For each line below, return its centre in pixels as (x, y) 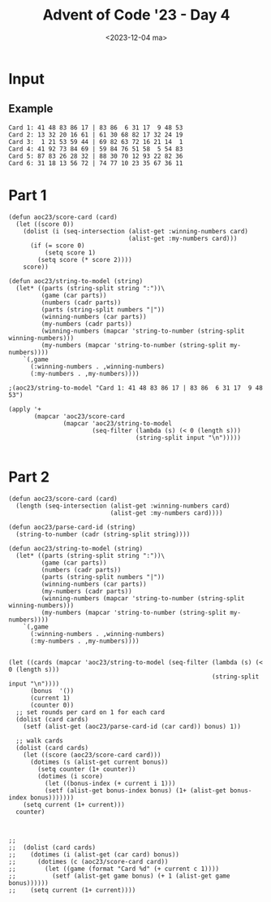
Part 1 (28, 195)
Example (31, 109)
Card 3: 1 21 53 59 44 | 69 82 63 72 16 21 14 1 (96, 142)
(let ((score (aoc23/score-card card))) (92, 755)
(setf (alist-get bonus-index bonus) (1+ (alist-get (135, 791)
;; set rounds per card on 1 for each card (90, 712)
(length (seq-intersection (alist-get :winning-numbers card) (123, 506)
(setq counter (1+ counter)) (87, 769)
